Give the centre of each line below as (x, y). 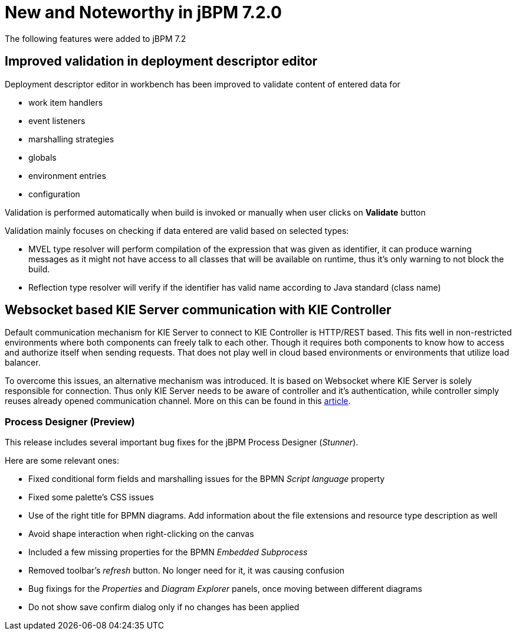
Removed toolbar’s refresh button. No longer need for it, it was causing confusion (187, 571)
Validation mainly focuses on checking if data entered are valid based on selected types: (177, 230)
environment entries (67, 175)
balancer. (23, 363)
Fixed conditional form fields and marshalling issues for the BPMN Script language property (207, 479)
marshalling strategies (71, 139)
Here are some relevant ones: (62, 461)
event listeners (57, 121)
